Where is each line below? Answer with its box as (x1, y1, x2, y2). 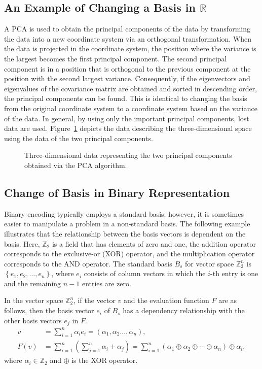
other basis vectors (4, 315, 62, 325)
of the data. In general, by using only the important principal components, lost (4, 113, 249, 123)
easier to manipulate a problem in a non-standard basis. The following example (4, 218, 250, 229)
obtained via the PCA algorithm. (24, 159, 127, 170)
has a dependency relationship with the (123, 305, 245, 316)
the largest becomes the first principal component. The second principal (4, 53, 227, 63)
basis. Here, (4, 238, 40, 249)
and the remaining (4, 278, 61, 288)
